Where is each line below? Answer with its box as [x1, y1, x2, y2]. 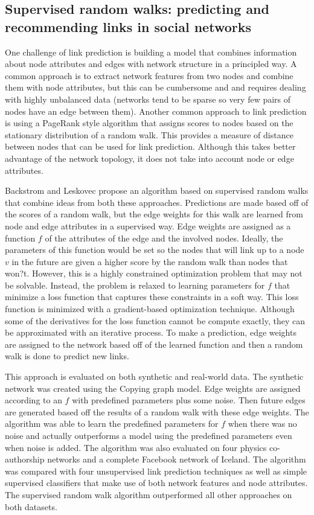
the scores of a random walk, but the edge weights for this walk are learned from [5, 208, 304, 220]
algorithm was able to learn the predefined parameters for [5, 417, 219, 430]
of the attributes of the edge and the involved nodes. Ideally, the [45, 231, 283, 244]
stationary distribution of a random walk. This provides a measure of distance [5, 128, 293, 141]
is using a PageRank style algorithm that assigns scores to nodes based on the [5, 117, 293, 129]
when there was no [228, 417, 297, 430]
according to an [5, 394, 62, 406]
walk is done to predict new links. [5, 350, 129, 362]
